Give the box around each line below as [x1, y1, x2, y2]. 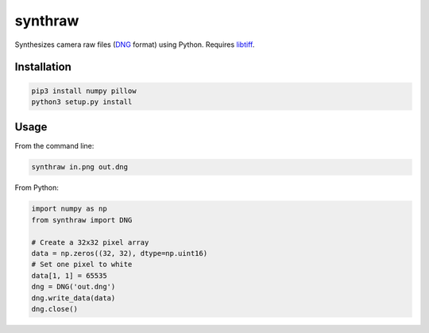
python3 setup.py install [31, 97, 133, 106]
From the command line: [14, 141, 95, 151]
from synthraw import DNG [31, 215, 133, 224]
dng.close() [31, 304, 79, 313]
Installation [14, 60, 71, 74]
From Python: [14, 183, 60, 192]
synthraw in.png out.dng [31, 163, 129, 172]
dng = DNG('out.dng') [31, 282, 116, 292]
